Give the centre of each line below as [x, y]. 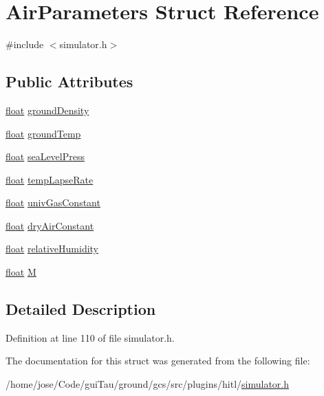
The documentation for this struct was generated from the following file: [158, 361]
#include [25, 44]
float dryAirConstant [50, 225]
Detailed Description [81, 309]
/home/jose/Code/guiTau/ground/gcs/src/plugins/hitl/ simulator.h [148, 384]
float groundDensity [47, 110]
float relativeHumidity [52, 249]
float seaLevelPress [45, 156]
